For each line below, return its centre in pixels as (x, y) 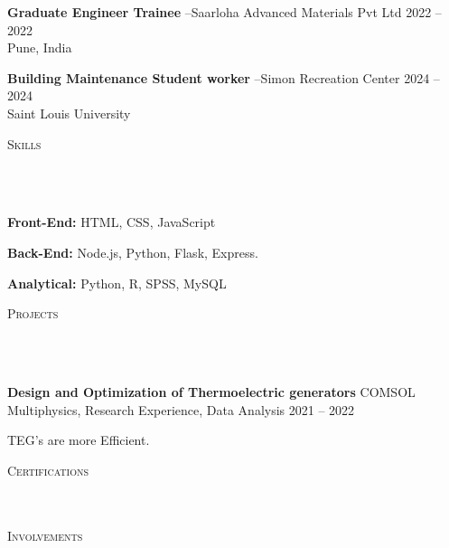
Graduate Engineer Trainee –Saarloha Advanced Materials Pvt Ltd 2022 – (224, 12)
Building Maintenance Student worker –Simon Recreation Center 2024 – (224, 77)
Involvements (45, 536)
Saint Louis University (69, 113)
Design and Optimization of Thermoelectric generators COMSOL (211, 391)
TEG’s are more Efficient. (79, 440)
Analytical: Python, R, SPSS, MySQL (117, 283)
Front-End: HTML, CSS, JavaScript (112, 222)
